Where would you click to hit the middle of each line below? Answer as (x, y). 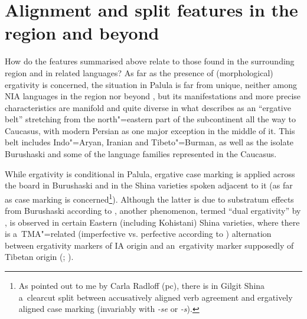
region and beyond (82, 33)
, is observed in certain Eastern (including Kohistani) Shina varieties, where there (152, 222)
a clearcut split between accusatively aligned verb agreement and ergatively (156, 297)
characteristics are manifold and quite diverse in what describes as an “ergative (148, 107)
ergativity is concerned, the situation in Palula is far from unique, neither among (151, 84)
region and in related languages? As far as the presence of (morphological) (139, 72)
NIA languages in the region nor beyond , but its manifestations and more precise (153, 96)
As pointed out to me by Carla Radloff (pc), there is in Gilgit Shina (142, 286)
